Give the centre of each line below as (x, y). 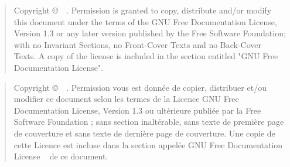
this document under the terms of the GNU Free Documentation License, (145, 21)
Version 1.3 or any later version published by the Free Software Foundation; (150, 33)
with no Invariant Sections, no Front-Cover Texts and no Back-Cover (138, 44)
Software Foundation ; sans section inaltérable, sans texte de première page (149, 122)
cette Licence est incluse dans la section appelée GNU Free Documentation (148, 144)
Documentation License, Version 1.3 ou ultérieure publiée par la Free (137, 110)
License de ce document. (61, 156)
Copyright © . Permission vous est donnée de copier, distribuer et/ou (140, 87)
